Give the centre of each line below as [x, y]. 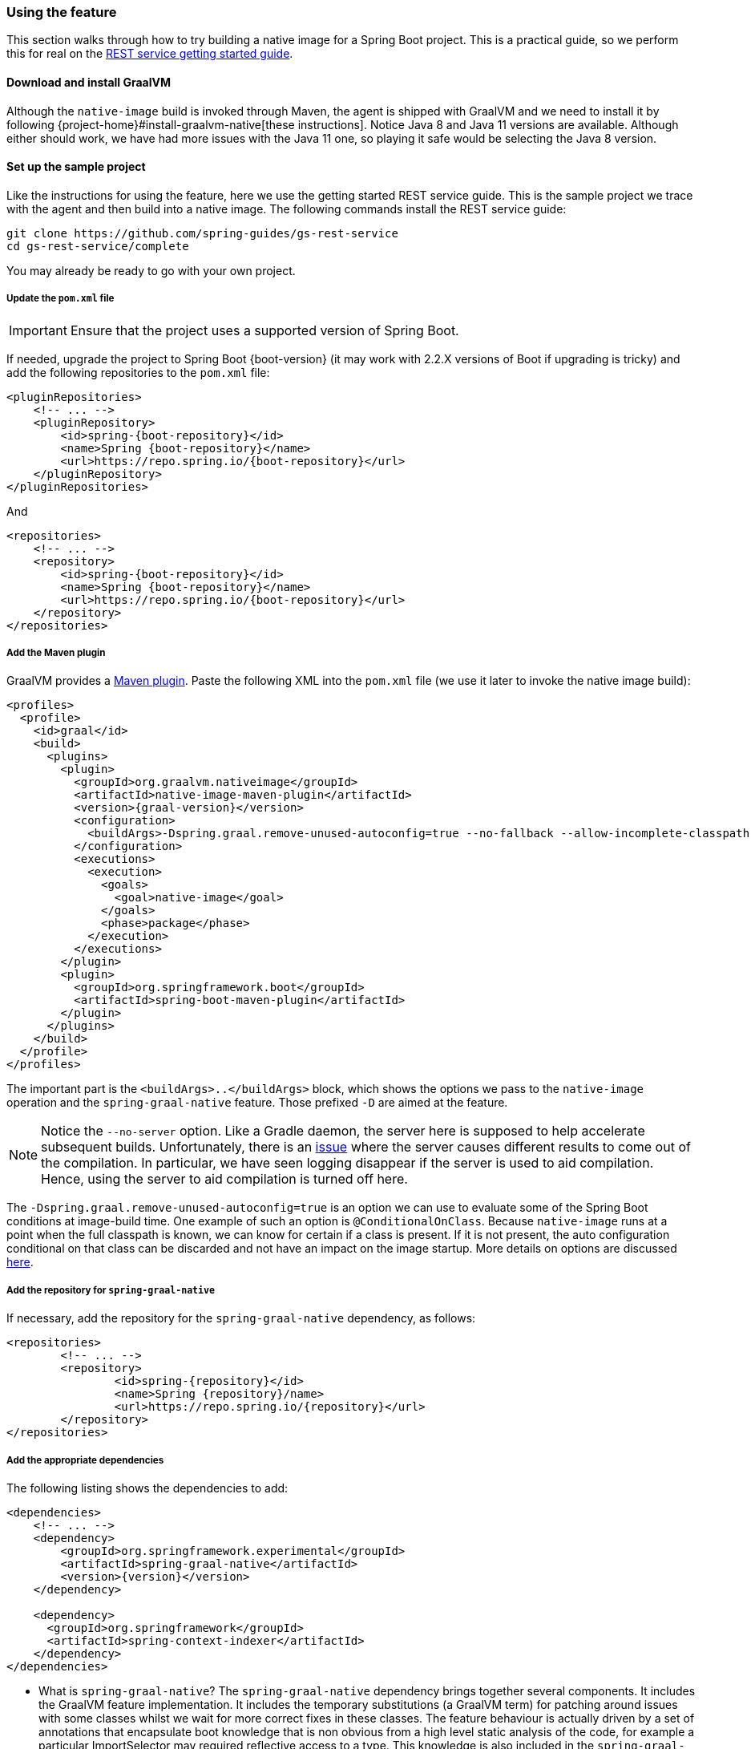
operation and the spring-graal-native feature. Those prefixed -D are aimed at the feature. [257, 1103]
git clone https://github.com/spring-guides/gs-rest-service [202, 233]
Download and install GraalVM [89, 82]
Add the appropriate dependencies [85, 1460]
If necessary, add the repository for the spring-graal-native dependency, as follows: [241, 1318]
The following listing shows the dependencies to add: [147, 1488]
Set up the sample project [76, 167]
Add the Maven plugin [56, 652]
